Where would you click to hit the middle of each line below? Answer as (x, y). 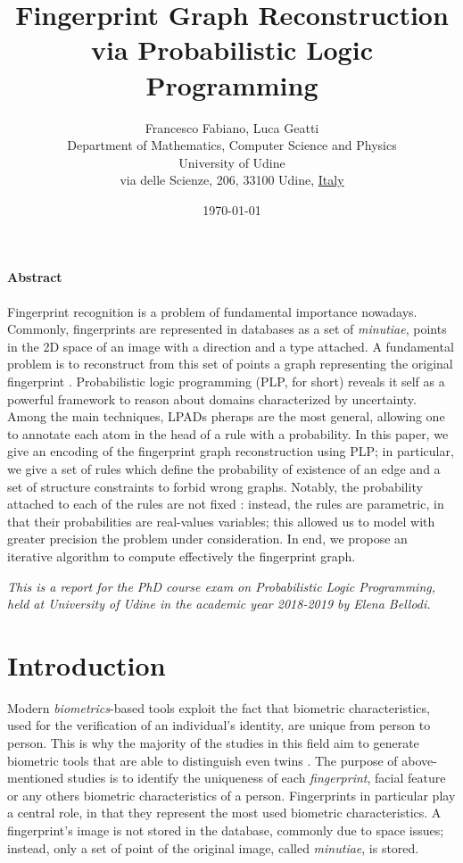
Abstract (35, 277)
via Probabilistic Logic (232, 50)
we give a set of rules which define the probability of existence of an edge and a (224, 469)
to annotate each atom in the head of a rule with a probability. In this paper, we (228, 433)
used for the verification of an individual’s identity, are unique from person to (219, 725)
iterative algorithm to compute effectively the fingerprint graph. (182, 556)
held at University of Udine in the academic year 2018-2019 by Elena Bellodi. (219, 604)
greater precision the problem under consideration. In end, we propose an (207, 539)
